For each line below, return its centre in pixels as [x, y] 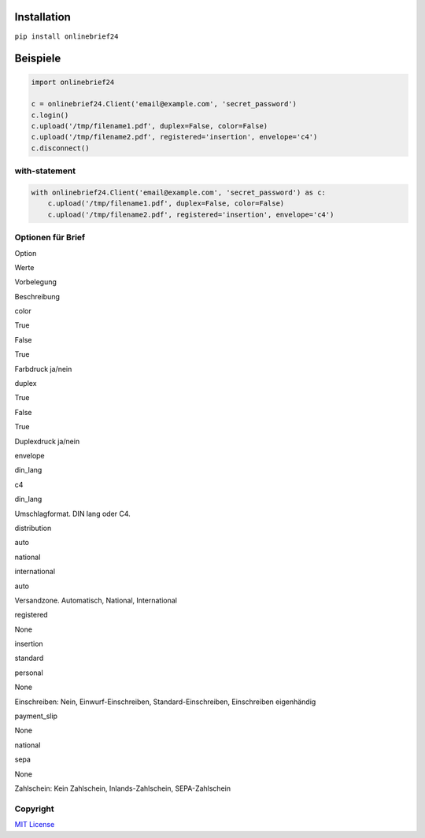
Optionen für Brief [50, 238]
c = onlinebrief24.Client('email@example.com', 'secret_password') [164, 104]
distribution [33, 528]
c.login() [50, 115]
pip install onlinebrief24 [67, 36]
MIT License [35, 825]
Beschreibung [37, 296]
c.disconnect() [60, 148]
